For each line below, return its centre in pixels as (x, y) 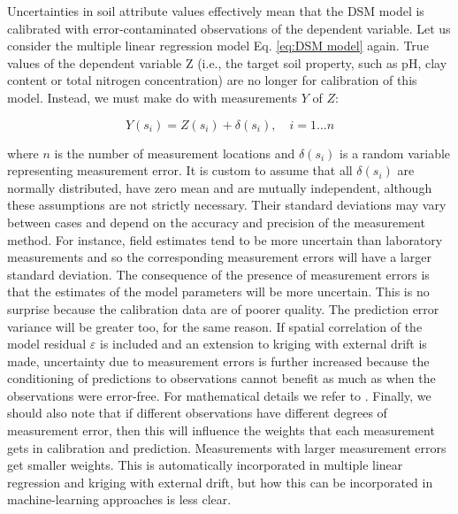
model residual (47, 344)
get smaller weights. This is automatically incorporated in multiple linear (205, 465)
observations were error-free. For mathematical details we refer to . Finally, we (219, 395)
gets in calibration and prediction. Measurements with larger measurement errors (227, 447)
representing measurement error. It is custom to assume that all (180, 170)
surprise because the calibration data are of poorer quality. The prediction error (223, 308)
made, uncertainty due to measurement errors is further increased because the (218, 361)
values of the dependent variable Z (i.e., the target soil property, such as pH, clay (227, 62)
